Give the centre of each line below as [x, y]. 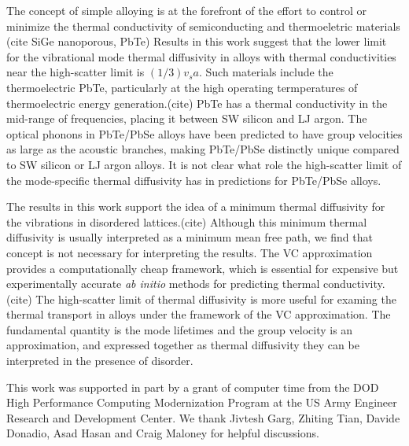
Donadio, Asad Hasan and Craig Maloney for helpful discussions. [163, 433]
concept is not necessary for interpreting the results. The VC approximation [190, 252]
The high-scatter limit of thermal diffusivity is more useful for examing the [216, 299]
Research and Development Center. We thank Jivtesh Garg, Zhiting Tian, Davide [203, 417]
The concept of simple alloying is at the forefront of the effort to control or [187, 10]
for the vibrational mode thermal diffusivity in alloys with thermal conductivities [201, 56]
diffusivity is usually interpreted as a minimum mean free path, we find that [190, 237]
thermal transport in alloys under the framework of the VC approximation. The [199, 314]
